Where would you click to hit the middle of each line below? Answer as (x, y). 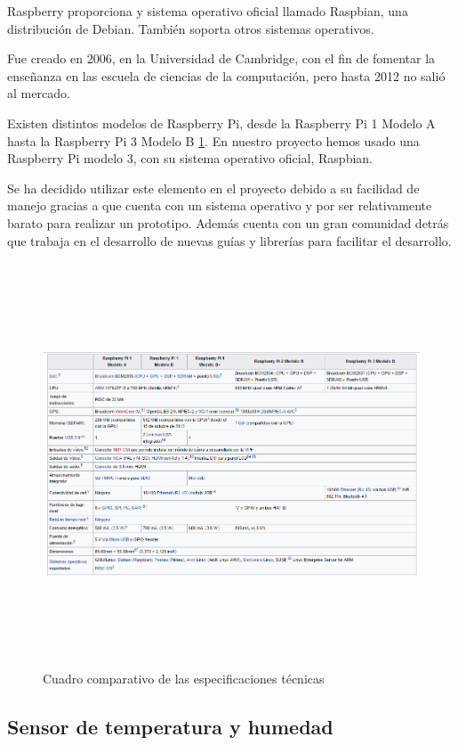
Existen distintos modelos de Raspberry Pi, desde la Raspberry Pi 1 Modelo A (221, 123)
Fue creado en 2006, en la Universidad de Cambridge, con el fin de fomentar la (221, 58)
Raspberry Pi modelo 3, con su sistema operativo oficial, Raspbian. (190, 158)
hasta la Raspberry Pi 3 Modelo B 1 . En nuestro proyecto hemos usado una (213, 140)
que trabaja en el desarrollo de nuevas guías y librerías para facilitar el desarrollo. (229, 240)
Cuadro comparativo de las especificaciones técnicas (184, 679)
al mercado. (39, 93)
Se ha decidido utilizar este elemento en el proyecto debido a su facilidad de (213, 188)
